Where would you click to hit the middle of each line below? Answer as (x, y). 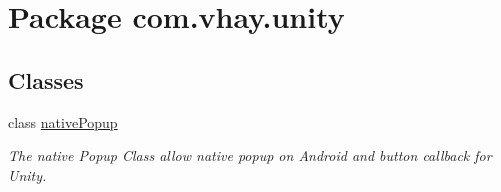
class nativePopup (63, 121)
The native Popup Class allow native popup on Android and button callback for (250, 155)
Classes (46, 79)
